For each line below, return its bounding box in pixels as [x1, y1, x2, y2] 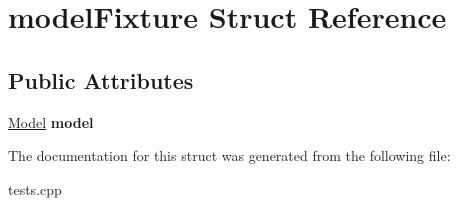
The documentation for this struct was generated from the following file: [8, 145, 451, 166]
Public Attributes [8, 64, 194, 95]
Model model [8, 111, 94, 132]
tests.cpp [8, 178, 62, 199]
